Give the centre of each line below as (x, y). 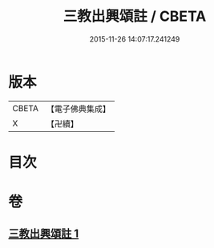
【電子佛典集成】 (78, 109)
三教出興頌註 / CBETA (135, 16)
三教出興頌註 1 (44, 234)
